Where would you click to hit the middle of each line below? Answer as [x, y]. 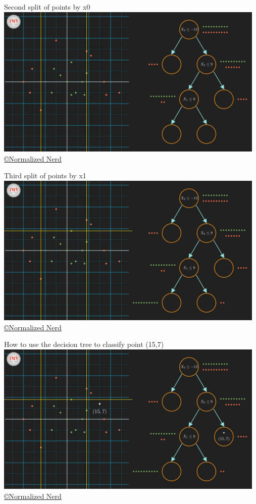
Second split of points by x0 [47, 7]
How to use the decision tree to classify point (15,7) [84, 344]
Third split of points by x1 [45, 175]
